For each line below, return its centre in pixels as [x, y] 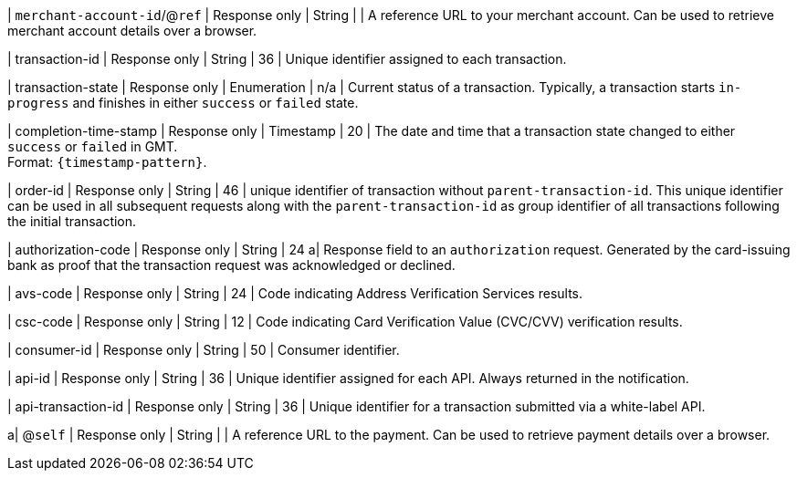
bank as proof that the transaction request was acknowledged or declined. [231, 265]
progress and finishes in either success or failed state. [183, 103]
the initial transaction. [72, 221]
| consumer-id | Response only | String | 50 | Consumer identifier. [204, 350]
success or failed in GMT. [93, 146]
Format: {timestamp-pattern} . [107, 162]
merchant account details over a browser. [132, 31]
